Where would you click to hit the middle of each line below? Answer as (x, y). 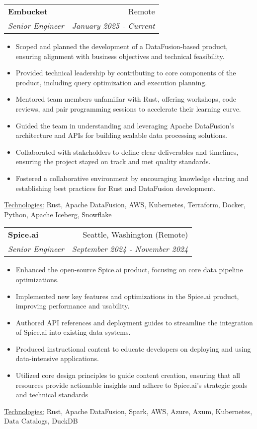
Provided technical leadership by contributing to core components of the (126, 73)
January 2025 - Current (113, 26)
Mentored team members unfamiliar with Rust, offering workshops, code (126, 99)
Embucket (28, 11)
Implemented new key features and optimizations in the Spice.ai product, (127, 296)
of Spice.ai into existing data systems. (73, 332)
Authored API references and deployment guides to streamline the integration (134, 322)
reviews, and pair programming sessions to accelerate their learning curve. (128, 108)
